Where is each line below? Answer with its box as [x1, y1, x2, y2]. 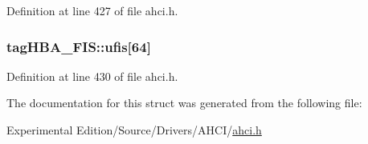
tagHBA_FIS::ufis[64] [6, 36, 151, 56]
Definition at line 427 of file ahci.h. [6, 2, 178, 18]
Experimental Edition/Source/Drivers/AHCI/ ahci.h [6, 122, 262, 138]
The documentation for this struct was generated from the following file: [6, 94, 362, 111]
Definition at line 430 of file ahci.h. [6, 67, 178, 84]
